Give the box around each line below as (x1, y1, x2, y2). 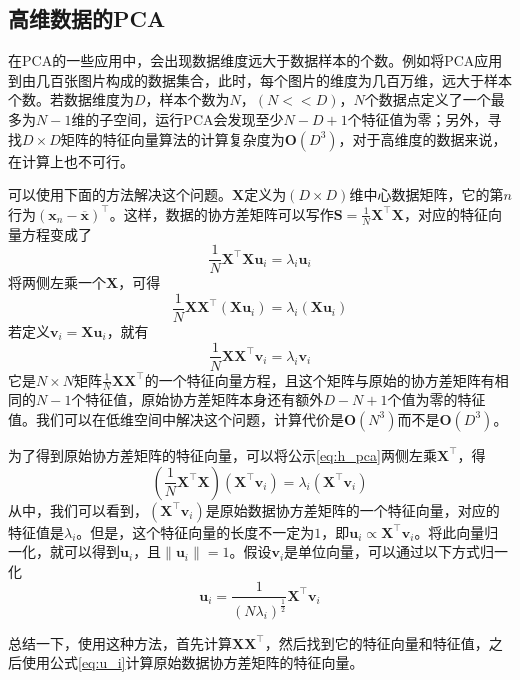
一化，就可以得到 (8, 541, 120, 562)
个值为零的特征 (387, 389, 486, 410)
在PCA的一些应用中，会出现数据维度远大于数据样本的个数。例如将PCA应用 (8, 50, 503, 71)
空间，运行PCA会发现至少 (113, 108, 284, 129)
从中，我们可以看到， (8, 499, 148, 520)
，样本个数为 (145, 89, 230, 110)
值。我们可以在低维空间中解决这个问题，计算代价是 (8, 408, 344, 429)
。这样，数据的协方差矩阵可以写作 (109, 203, 334, 224)
